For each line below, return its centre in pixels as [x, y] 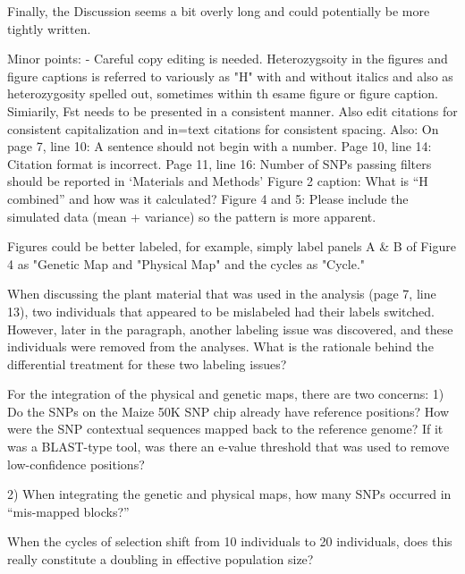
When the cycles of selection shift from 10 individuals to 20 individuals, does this [230, 541]
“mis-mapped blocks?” [68, 511]
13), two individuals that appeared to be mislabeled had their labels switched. [221, 311]
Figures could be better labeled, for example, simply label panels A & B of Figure [232, 246]
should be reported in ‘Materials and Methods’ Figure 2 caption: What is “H [218, 181]
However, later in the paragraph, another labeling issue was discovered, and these [230, 329]
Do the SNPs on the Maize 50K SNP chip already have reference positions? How [228, 411]
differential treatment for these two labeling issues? [147, 363]
